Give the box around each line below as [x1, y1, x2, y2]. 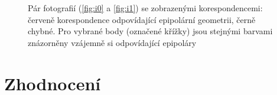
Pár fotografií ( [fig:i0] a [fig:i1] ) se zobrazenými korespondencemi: [28, 2, 263, 14]
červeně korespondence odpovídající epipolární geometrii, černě [28, 13, 256, 25]
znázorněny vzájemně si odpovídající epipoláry [28, 36, 197, 48]
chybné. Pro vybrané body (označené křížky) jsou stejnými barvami [28, 25, 273, 37]
